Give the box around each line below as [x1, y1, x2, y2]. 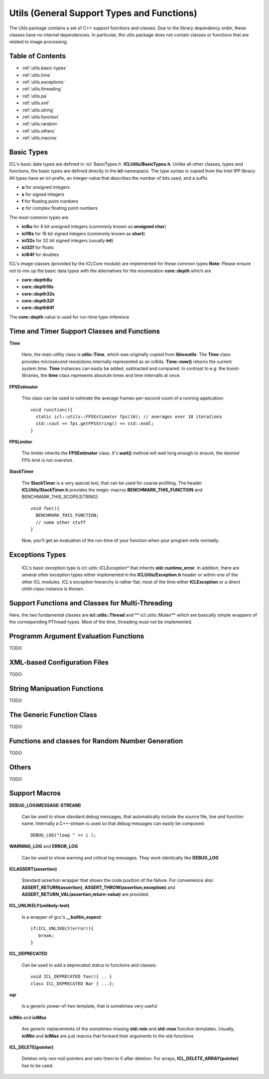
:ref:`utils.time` [21, 72, 52, 78]
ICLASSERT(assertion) [9, 866, 57, 872]
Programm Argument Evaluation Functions [9, 632, 144, 641]
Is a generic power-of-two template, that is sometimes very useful [21, 1003, 157, 1009]
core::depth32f [21, 298, 54, 304]
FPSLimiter [9, 439, 32, 445]
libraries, [21, 372, 40, 378]
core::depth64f [21, 305, 54, 311]
